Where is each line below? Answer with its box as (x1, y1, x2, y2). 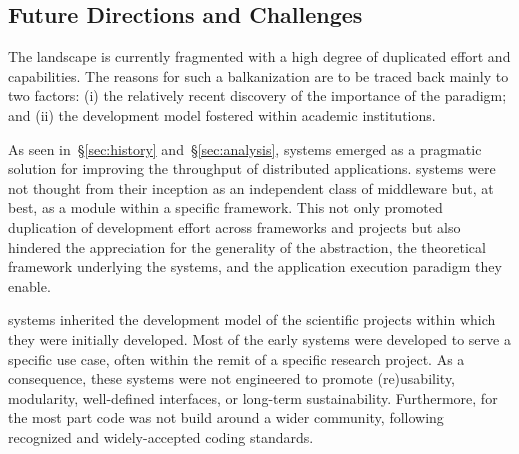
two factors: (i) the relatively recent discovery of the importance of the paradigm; (8, 85, 507, 106)
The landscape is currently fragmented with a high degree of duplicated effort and (8, 46, 511, 67)
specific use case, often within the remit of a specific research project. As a (8, 348, 465, 369)
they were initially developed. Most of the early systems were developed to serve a (8, 328, 511, 349)
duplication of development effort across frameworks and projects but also (8, 216, 461, 237)
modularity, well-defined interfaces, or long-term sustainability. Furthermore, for (8, 387, 498, 408)
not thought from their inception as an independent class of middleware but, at (8, 177, 494, 198)
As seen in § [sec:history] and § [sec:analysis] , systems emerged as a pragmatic (8, 138, 482, 159)
